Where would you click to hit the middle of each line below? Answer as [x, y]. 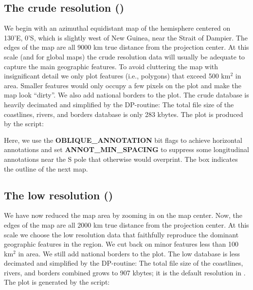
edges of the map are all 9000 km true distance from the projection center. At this [126, 47]
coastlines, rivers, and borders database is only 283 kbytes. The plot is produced [124, 114]
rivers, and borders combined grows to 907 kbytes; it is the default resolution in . [125, 272]
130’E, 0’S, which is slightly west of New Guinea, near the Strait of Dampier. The [126, 37]
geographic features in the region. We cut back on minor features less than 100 [121, 244]
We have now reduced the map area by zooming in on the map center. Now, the [123, 215]
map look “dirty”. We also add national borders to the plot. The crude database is [126, 95]
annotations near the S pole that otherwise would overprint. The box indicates [121, 159]
